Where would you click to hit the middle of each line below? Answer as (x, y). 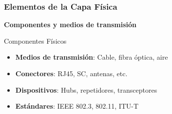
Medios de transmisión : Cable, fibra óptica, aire (92, 57)
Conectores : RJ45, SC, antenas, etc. (71, 73)
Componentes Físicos (35, 41)
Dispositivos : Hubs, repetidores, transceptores (86, 90)
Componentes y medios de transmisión (70, 24)
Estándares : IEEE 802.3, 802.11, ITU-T (77, 106)
